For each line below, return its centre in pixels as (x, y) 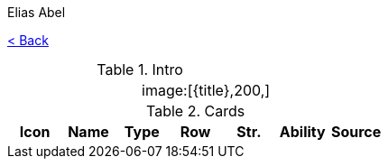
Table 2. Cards (196, 111)
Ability (302, 132)
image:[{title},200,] (206, 90)
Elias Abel (37, 12)
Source (356, 132)
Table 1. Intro (140, 69)
